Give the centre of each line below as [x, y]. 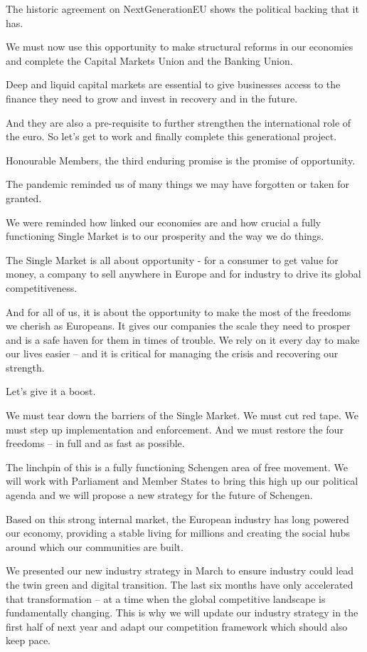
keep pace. [28, 640]
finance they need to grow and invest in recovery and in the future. [152, 98]
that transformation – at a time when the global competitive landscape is [166, 598]
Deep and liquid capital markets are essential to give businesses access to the [173, 84]
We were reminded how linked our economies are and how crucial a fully [164, 222]
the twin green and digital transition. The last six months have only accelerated [180, 584]
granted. [24, 198]
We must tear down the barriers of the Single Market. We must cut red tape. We [182, 415]
